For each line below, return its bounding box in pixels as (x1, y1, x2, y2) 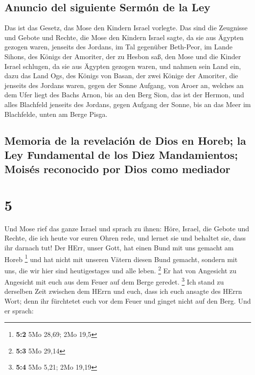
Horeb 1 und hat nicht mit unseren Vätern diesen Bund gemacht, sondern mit (4, 252, 238, 264)
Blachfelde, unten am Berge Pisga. (4, 109, 108, 119)
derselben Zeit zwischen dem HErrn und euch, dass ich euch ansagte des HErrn (4, 286, 242, 296)
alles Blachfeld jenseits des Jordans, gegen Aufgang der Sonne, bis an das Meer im (4, 99, 251, 109)
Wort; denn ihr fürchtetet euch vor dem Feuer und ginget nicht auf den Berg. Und (4, 295, 251, 306)
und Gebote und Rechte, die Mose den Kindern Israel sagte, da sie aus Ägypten (4, 32, 244, 42)
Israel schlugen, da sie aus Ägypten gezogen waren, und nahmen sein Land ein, (4, 61, 241, 71)
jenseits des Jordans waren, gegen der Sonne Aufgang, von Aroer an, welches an (4, 80, 244, 90)
